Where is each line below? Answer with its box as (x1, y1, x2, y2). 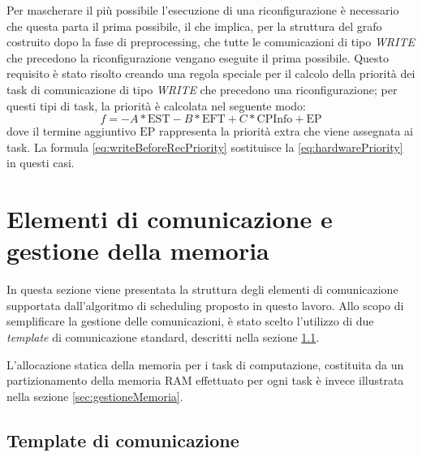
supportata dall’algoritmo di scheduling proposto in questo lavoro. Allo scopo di (6, 296, 404, 313)
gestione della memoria (6, 234, 269, 267)
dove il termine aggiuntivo (6, 123, 136, 140)
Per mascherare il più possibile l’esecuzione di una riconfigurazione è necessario (6, 2, 399, 18)
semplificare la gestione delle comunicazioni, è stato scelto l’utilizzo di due (6, 313, 374, 330)
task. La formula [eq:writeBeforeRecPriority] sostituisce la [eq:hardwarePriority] (6, 138, 403, 155)
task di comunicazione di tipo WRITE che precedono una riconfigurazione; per (6, 80, 398, 97)
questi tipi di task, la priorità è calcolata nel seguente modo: (6, 97, 306, 114)
